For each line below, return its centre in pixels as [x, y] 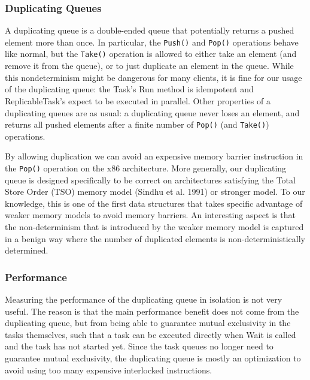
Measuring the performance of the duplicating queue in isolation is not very [144, 299]
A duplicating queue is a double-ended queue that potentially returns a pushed [150, 30]
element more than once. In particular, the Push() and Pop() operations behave [152, 42]
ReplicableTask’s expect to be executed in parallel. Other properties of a [138, 100]
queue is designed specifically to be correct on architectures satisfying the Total [150, 180]
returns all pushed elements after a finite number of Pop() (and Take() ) [137, 124]
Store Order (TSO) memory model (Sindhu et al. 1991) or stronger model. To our [155, 191]
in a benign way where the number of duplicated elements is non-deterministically [155, 238]
